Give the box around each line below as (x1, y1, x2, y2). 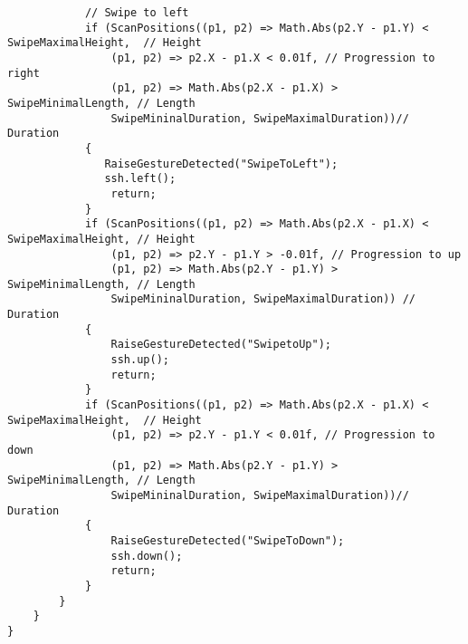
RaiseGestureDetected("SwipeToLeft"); (104, 157, 339, 170)
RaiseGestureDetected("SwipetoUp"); (110, 338, 331, 351)
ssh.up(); (110, 353, 169, 367)
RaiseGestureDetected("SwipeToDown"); (110, 533, 345, 547)
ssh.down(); (110, 549, 183, 562)
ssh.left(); (104, 172, 177, 186)
